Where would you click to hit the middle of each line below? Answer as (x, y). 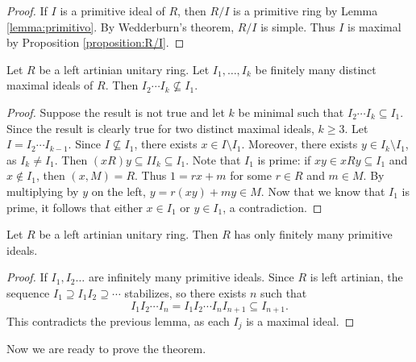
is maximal (374, 26)
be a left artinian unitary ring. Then (129, 234)
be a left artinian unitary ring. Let (124, 69)
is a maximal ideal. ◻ (300, 320)
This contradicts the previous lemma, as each (118, 320)
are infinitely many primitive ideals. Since (191, 277)
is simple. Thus (298, 26)
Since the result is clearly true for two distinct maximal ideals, (160, 128)
